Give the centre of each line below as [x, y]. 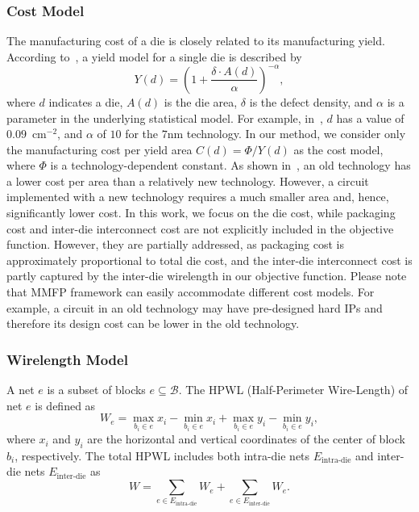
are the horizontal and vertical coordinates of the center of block [246, 439]
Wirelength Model [67, 359]
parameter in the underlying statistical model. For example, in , [165, 118]
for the [142, 134]
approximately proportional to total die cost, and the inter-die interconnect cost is [209, 260]
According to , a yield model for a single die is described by [154, 56]
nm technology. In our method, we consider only [286, 134]
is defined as [65, 405]
